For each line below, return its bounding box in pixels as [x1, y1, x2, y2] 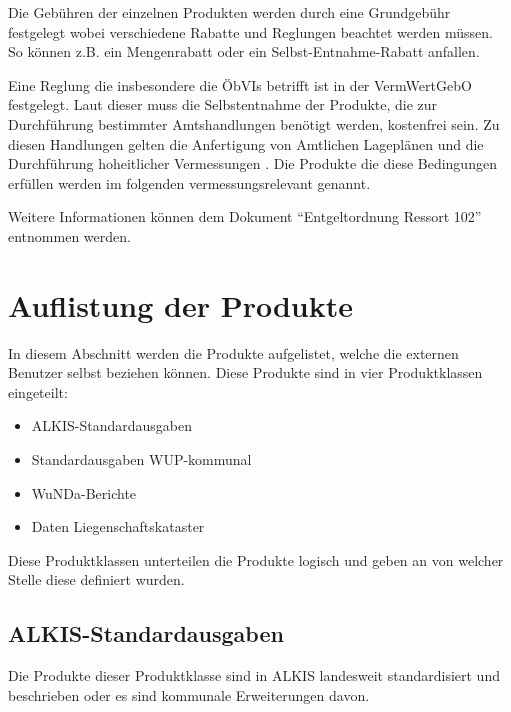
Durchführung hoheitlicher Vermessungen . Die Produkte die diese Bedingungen [8, 153, 497, 174]
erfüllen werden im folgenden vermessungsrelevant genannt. [8, 172, 371, 193]
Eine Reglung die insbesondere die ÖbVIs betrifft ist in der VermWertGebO [8, 74, 472, 95]
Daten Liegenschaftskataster [31, 516, 205, 537]
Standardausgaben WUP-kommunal [31, 449, 252, 470]
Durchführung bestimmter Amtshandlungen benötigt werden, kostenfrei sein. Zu [8, 113, 500, 134]
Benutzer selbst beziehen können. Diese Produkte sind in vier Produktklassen [8, 362, 483, 383]
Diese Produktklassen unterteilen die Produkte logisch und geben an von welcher [8, 549, 504, 570]
